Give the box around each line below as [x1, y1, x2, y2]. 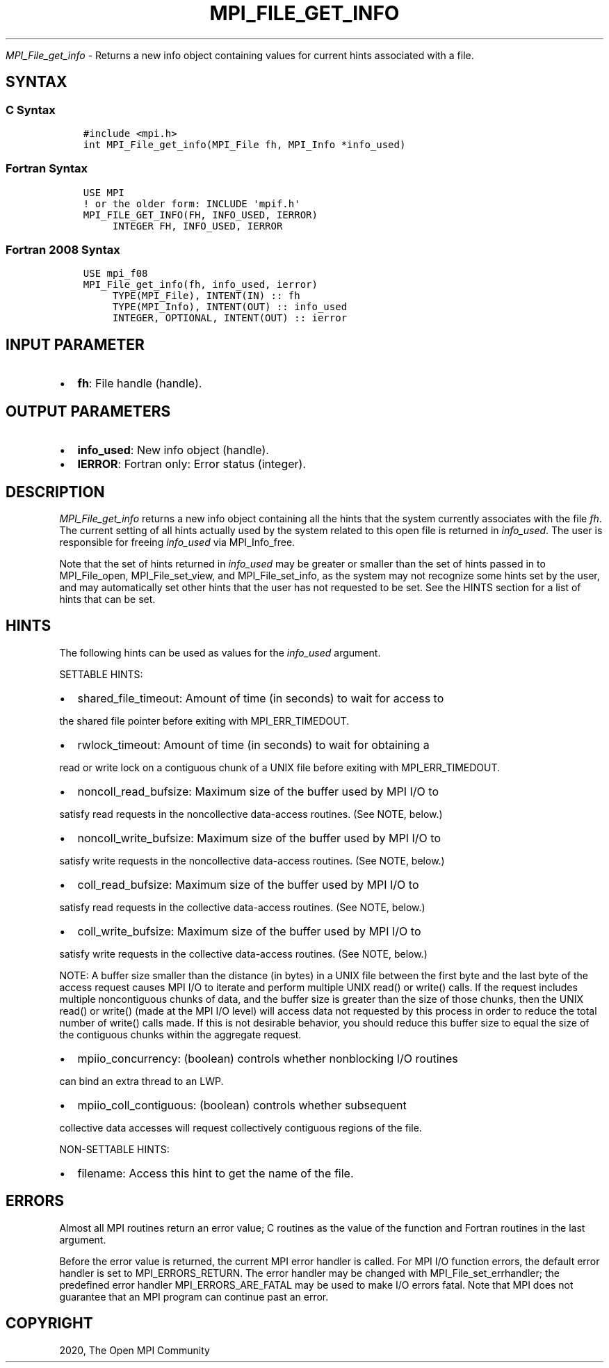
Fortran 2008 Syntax [6, 243, 120, 257]
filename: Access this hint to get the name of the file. [77, 1166, 354, 1180]
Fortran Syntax [6, 161, 88, 176]
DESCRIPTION [6, 483, 105, 501]
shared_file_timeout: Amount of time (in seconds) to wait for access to [77, 691, 444, 705]
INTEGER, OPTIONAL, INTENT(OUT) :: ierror [112, 312, 348, 324]
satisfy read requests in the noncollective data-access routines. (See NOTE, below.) [59, 807, 443, 820]
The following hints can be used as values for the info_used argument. [59, 646, 381, 659]
